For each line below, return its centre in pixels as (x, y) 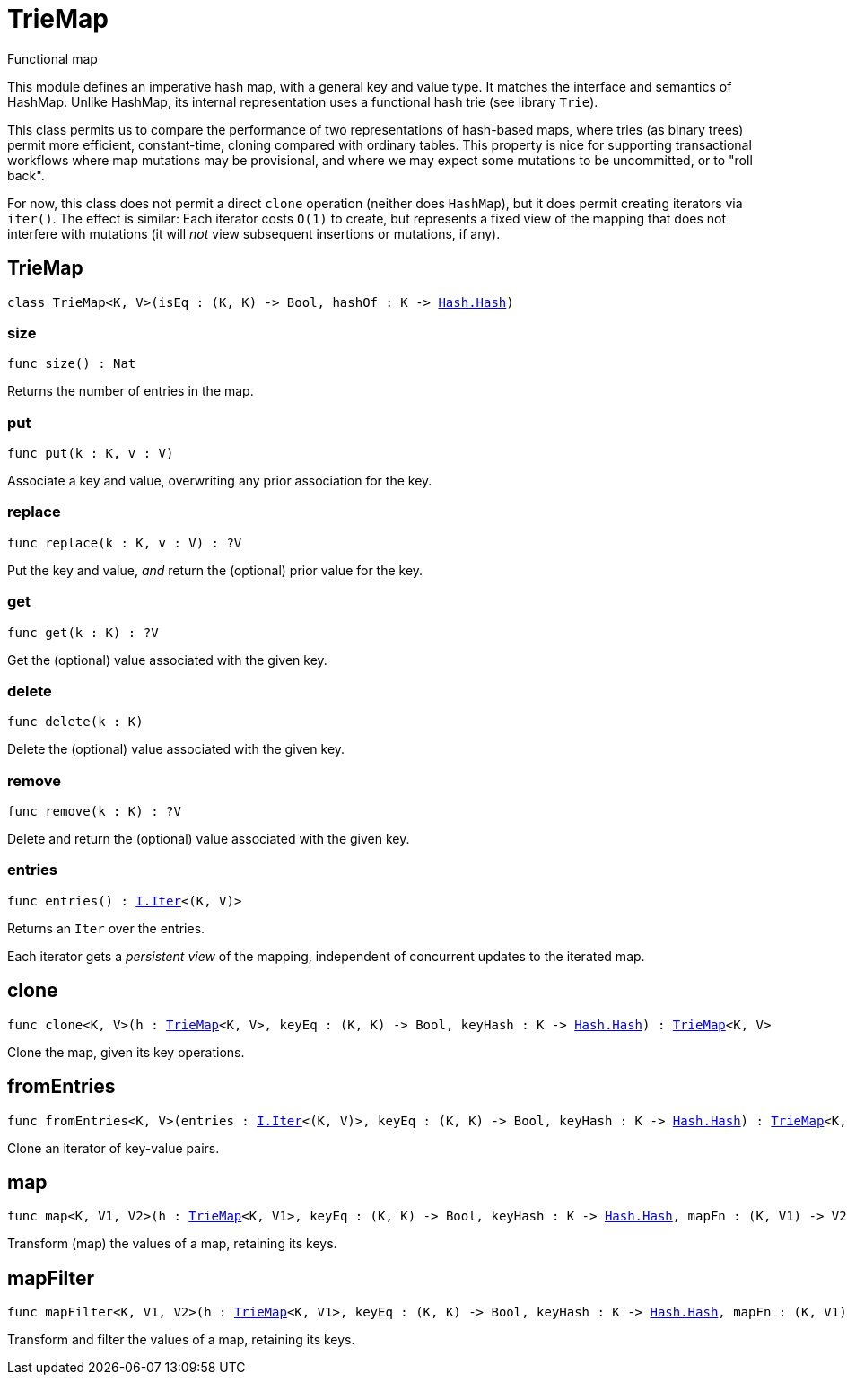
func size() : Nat (72, 364)
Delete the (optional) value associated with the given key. (176, 749)
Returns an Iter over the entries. (106, 928)
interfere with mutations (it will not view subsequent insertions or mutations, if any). (254, 233)
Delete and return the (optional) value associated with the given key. (209, 839)
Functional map (52, 58)
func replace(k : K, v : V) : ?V (125, 542)
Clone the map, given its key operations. (126, 1052)
